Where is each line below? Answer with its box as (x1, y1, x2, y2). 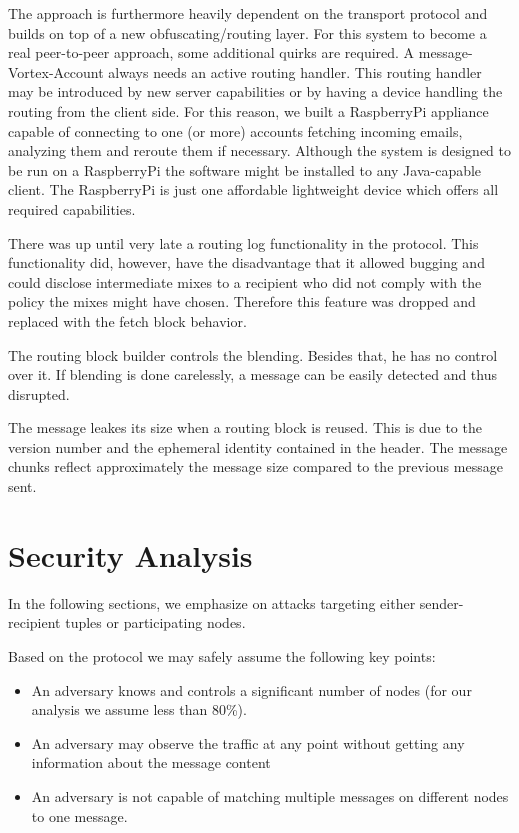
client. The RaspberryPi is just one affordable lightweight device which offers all (8, 179, 499, 200)
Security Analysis (8, 534, 253, 575)
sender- (419, 592, 464, 613)
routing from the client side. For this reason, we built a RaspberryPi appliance (8, 100, 489, 121)
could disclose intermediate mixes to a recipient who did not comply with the (8, 271, 482, 292)
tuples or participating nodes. (65, 612, 246, 633)
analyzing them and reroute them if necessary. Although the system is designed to (8, 140, 512, 161)
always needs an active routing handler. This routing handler (108, 61, 482, 82)
